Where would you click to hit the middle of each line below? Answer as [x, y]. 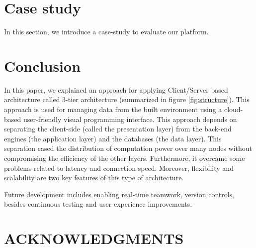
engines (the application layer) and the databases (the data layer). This [113, 138]
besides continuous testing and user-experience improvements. [98, 204]
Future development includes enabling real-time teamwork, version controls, [119, 194]
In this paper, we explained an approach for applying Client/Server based [116, 89]
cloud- [233, 109]
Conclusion [43, 65]
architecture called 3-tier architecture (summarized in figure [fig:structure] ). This [127, 99]
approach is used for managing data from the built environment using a [113, 109]
